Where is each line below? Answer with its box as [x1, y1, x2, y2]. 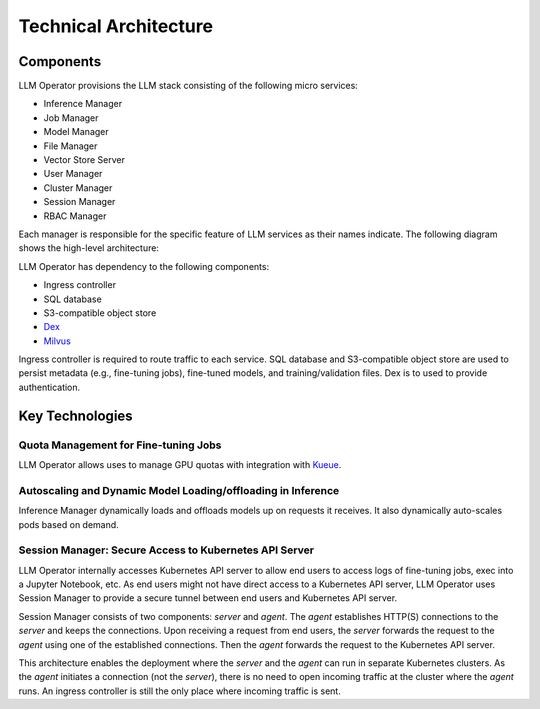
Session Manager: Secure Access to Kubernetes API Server [18, 543, 315, 557]
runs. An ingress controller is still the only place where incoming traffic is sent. [18, 685, 342, 697]
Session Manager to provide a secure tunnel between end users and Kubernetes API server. [18, 592, 398, 604]
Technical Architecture [18, 15, 214, 37]
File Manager [43, 140, 98, 152]
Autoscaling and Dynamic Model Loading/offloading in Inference [18, 483, 340, 497]
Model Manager [43, 126, 109, 138]
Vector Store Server [43, 154, 125, 166]
